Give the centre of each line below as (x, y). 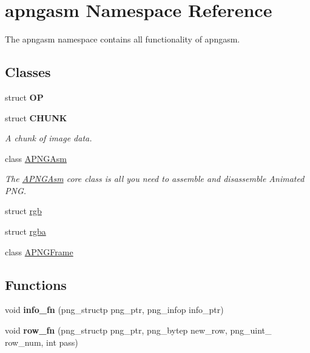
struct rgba (25, 231)
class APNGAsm (36, 158)
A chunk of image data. (49, 138)
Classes (28, 72)
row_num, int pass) (42, 342)
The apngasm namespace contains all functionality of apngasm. (123, 39)
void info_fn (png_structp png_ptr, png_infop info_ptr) (114, 310)
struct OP (24, 97)
